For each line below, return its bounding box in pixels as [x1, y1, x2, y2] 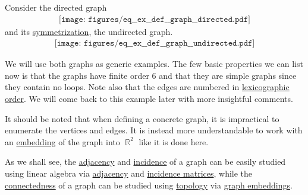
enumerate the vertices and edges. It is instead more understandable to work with [5, 124, 303, 136]
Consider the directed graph [5, 1, 107, 13]
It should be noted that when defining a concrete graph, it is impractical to [5, 112, 279, 124]
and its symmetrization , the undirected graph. [5, 25, 173, 37]
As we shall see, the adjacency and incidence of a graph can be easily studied [5, 155, 286, 168]
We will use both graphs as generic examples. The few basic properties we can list [5, 57, 303, 70]
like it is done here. [139, 135, 209, 148]
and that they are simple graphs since [159, 69, 297, 81]
